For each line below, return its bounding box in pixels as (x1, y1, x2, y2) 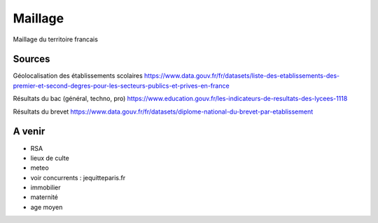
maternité (30, 193, 59, 201)
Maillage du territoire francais (13, 35, 98, 43)
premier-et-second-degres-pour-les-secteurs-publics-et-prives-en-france (13, 81, 230, 90)
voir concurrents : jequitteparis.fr (30, 173, 126, 182)
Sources (13, 53, 50, 65)
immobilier (30, 183, 61, 192)
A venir (13, 126, 45, 137)
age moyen (30, 203, 63, 211)
